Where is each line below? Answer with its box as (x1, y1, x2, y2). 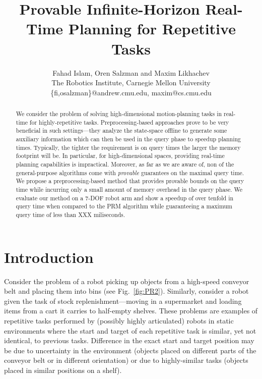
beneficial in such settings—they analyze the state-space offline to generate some (16, 126, 227, 135)
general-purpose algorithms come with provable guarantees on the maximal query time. (16, 168, 244, 177)
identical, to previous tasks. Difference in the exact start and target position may (4, 335, 254, 346)
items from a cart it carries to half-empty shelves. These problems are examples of (4, 305, 258, 316)
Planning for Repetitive (68, 18, 236, 39)
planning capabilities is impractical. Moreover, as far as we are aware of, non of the (16, 160, 234, 169)
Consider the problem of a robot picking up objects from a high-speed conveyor (4, 276, 249, 286)
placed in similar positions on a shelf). (4, 364, 122, 375)
